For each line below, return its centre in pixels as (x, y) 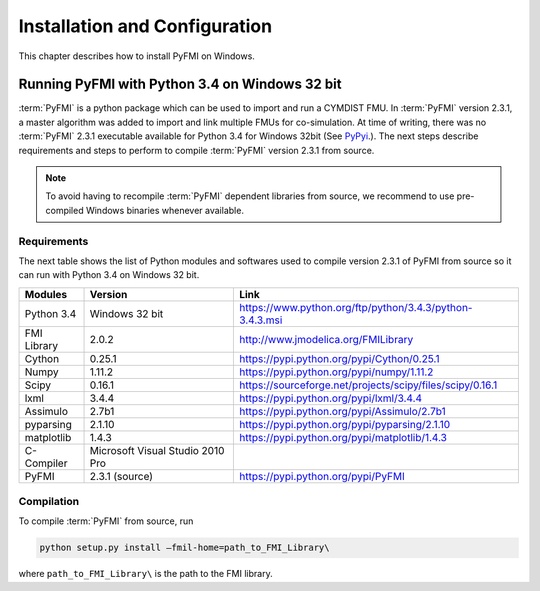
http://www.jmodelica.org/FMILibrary (326, 339)
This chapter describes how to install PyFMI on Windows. (136, 56)
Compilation (49, 502)
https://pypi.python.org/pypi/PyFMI (321, 476)
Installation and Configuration (145, 26)
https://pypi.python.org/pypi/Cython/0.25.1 (339, 358)
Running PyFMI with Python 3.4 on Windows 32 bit (180, 84)
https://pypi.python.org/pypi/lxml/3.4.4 (330, 398)
